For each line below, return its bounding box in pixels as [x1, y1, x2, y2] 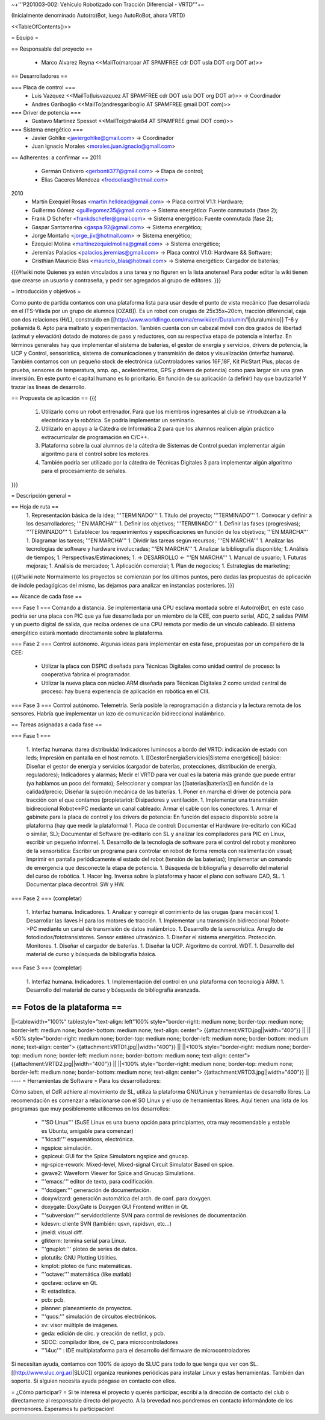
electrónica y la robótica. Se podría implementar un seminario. [41, 416, 196, 423]
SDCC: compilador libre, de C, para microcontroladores [41, 1338, 179, 1345]
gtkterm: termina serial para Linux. [41, 1237, 126, 1244]
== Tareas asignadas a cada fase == [11, 721, 102, 728]
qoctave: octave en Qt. [41, 1279, 98, 1286]
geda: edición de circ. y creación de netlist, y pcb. [41, 1330, 166, 1337]
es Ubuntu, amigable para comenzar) [41, 1127, 134, 1134]
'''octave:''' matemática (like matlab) [41, 1270, 132, 1278]
